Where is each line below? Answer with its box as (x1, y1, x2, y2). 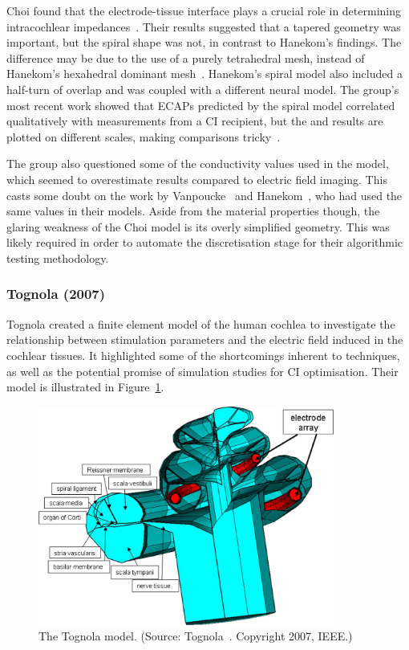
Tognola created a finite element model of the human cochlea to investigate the (6, 315, 395, 332)
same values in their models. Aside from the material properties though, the (6, 202, 380, 219)
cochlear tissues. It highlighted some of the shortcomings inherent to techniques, (6, 346, 400, 363)
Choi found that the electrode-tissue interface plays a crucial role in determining (6, 2, 401, 18)
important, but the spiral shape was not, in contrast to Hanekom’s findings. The (6, 34, 402, 51)
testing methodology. (6, 249, 109, 266)
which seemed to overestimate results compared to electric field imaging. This (6, 170, 387, 187)
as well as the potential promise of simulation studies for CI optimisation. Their (6, 362, 399, 379)
